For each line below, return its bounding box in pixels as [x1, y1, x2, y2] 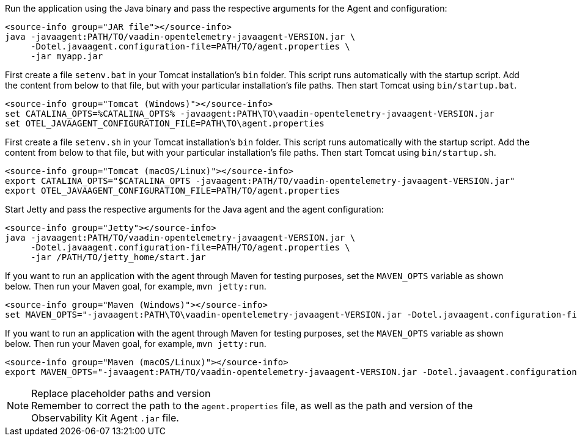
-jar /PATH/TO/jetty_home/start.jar [31, 252, 206, 262]
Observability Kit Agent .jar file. [31, 412, 179, 424]
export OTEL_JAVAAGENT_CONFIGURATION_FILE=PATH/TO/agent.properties [5, 186, 340, 195]
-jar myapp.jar [31, 51, 103, 61]
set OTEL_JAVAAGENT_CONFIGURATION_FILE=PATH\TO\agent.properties [5, 118, 325, 128]
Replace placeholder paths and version [31, 387, 211, 399]
